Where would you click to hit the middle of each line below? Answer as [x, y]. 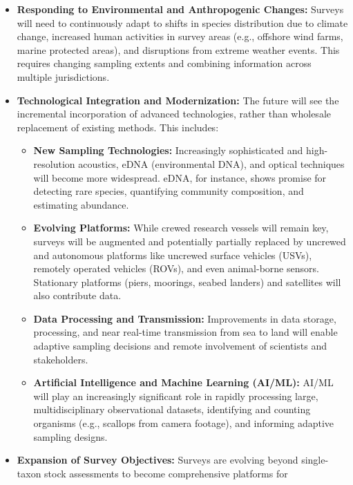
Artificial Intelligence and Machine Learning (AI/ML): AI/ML [183, 382]
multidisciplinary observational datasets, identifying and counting [172, 409]
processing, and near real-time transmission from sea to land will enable [185, 332]
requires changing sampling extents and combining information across [164, 63]
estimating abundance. [81, 204]
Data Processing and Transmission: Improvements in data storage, [185, 318]
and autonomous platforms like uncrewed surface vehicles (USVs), [173, 255]
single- [315, 460]
